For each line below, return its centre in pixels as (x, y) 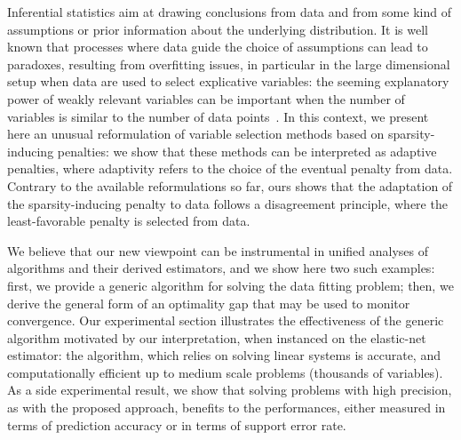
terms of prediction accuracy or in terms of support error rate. (177, 424)
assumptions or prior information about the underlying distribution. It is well (218, 29)
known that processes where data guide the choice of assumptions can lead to (218, 47)
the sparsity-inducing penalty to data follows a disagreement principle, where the (227, 203)
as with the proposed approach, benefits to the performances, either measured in (227, 408)
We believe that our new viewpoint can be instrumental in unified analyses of (218, 250)
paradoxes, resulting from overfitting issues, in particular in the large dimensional (229, 64)
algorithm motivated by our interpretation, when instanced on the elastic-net (217, 337)
